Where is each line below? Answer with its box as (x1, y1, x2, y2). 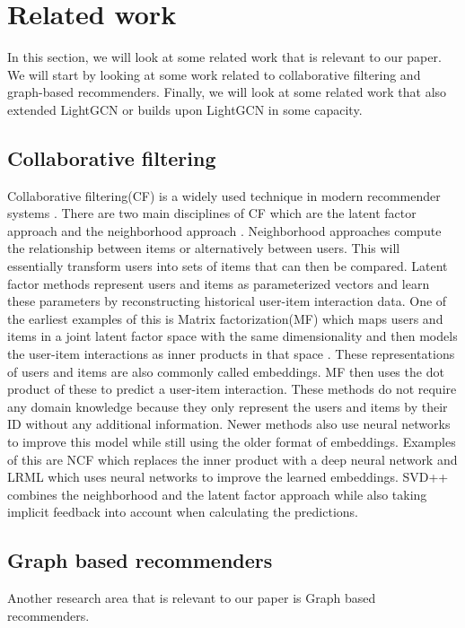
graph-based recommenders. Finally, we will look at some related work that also (7, 83, 447, 101)
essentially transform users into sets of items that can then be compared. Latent (7, 257, 448, 275)
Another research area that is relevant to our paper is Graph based (7, 589, 376, 607)
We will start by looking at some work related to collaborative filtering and (7, 65, 421, 83)
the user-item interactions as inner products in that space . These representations (7, 345, 455, 363)
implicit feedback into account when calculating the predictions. (7, 502, 358, 521)
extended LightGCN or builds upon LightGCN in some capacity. (7, 100, 363, 118)
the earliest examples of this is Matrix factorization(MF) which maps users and (7, 309, 443, 327)
